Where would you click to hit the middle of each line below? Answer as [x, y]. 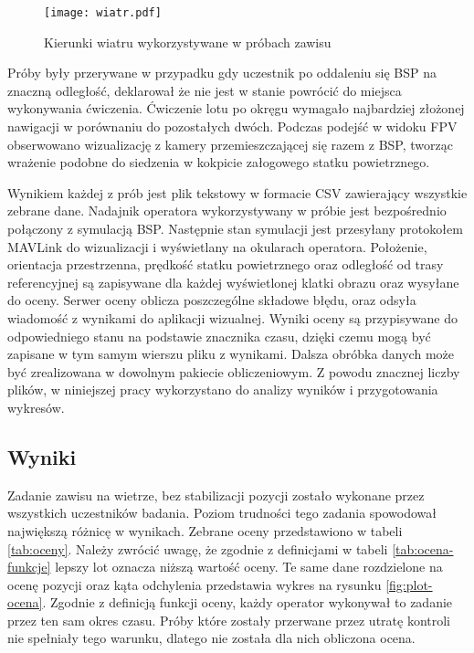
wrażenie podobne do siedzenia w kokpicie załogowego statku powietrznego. [219, 162]
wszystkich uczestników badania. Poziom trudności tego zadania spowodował [222, 513]
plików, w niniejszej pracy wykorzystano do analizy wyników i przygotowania [223, 390]
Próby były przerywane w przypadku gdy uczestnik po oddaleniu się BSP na [222, 73]
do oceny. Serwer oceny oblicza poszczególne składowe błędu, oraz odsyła [212, 300]
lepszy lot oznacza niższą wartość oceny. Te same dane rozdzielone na [249, 567]
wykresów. [36, 407]
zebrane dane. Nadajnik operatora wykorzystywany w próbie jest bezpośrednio [227, 211]
